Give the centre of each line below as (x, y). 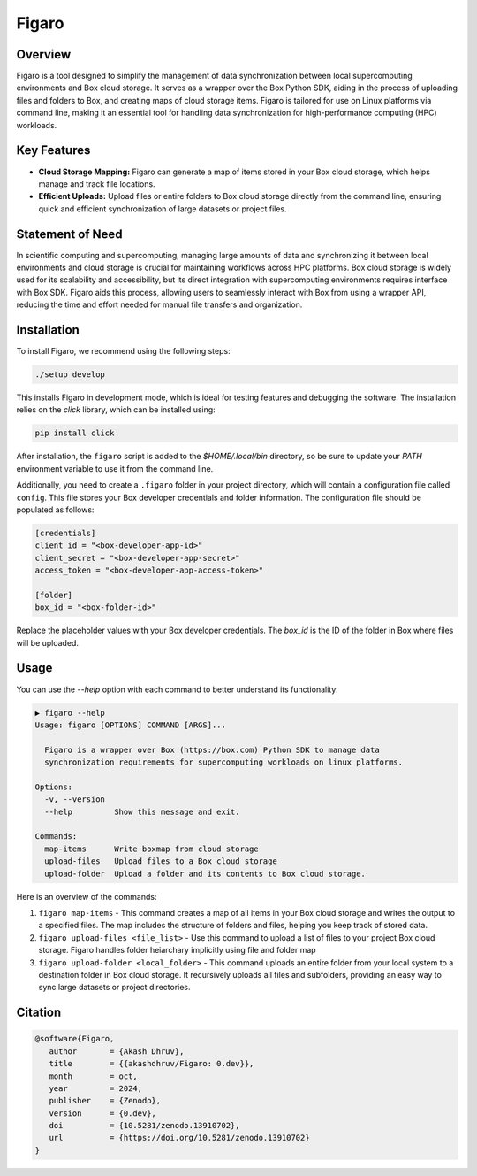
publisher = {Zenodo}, (105, 1101)
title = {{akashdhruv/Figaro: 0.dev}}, (151, 1064)
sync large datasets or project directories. (114, 988)
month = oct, (94, 1076)
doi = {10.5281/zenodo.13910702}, (144, 1126)
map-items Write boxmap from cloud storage (152, 849)
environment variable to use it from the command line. (115, 468)
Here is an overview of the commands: (87, 896)
